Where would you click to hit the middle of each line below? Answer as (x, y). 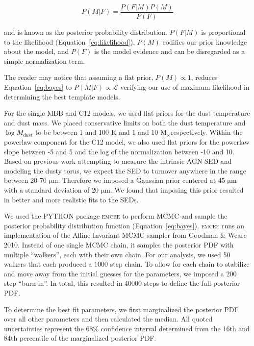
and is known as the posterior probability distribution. (86, 32)
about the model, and (37, 51)
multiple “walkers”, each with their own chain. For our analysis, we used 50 (117, 254)
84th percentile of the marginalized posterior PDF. (80, 338)
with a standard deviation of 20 (51, 189)
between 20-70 (25, 180)
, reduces (204, 77)
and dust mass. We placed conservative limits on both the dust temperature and (125, 122)
